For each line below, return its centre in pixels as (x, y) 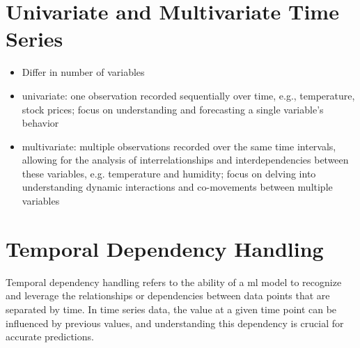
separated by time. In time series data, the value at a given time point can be (171, 309)
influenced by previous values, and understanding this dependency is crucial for (175, 323)
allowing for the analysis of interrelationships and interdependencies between (185, 160)
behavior (40, 123)
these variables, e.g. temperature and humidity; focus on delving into (169, 173)
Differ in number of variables (83, 72)
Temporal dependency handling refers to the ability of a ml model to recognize (174, 282)
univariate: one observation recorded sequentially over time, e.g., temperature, (188, 95)
